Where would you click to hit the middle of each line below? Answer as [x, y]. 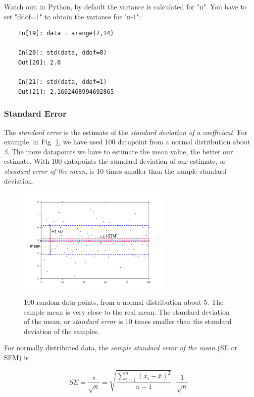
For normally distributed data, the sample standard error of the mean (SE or [121, 348]
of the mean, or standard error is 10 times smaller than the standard [128, 321]
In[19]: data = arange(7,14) [66, 33]
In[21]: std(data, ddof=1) [62, 82]
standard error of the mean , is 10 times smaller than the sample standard [115, 170]
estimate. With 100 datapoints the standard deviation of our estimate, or [115, 161]
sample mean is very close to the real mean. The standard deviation [127, 311]
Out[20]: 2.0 [39, 62]
